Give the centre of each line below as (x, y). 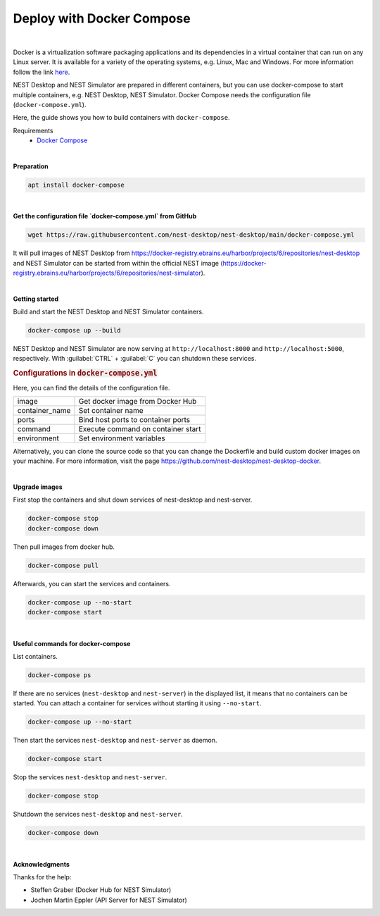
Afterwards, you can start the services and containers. (92, 583)
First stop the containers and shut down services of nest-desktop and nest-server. (133, 500)
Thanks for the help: (42, 877)
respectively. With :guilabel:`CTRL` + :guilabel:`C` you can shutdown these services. (135, 359)
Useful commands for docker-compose (72, 643)
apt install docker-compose (76, 185)
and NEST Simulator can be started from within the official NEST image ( (118, 263)
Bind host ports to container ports (134, 419)
